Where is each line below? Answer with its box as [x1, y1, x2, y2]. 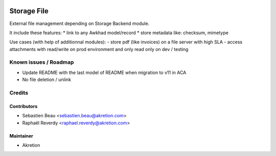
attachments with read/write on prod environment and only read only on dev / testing [9, 46, 189, 52]
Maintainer [9, 133, 33, 139]
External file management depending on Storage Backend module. [9, 20, 150, 27]
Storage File [9, 7, 49, 15]
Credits [9, 89, 28, 96]
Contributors [9, 103, 38, 109]
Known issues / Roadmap [9, 59, 74, 66]
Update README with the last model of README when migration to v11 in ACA [22, 69, 187, 75]
